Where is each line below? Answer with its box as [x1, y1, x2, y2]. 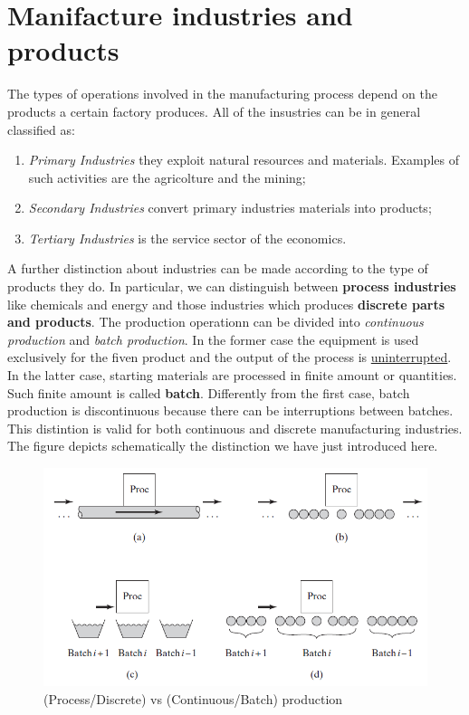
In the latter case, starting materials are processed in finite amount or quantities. [7, 366, 457, 385]
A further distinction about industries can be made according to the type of [7, 259, 428, 278]
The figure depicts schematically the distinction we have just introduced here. [7, 436, 438, 455]
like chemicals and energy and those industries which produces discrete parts [7, 294, 445, 313]
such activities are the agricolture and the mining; [28, 167, 306, 186]
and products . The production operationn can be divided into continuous [7, 312, 424, 331]
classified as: [7, 119, 75, 138]
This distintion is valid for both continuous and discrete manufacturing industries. [7, 418, 463, 437]
